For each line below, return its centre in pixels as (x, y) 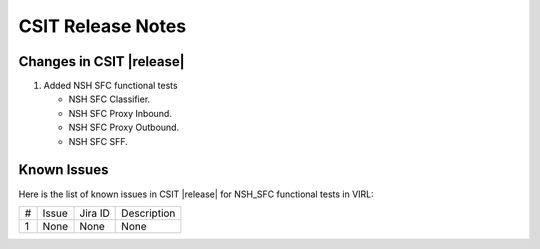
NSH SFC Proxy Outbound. (124, 127)
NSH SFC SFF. (98, 141)
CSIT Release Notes (102, 26)
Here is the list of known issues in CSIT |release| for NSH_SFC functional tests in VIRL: (196, 194)
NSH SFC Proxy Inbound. (120, 113)
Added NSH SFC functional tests (111, 86)
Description (148, 213)
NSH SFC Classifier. (109, 99)
